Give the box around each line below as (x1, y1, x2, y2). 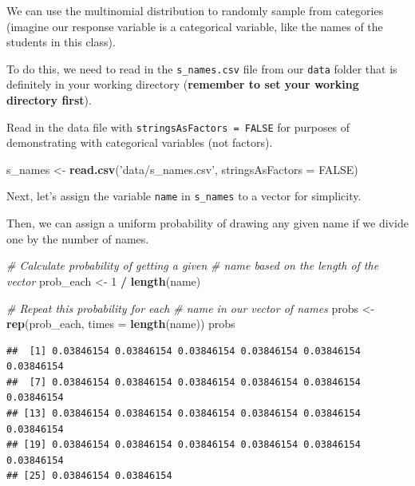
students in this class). (6, 34, 116, 50)
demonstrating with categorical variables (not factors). (6, 134, 273, 151)
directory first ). (6, 92, 92, 109)
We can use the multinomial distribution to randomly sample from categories (6, 2, 384, 18)
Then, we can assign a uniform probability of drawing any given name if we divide (6, 215, 409, 231)
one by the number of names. (6, 230, 149, 247)
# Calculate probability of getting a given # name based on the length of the (6, 257, 379, 274)
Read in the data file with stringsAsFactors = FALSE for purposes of (6, 118, 350, 135)
